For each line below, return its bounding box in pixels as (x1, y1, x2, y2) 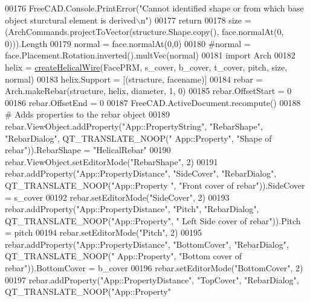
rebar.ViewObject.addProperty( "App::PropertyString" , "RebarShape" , (5, 119, 263, 132)
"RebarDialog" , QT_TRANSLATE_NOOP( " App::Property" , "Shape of (5, 131, 272, 144)
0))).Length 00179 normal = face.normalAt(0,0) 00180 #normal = (5, 37, 251, 49)
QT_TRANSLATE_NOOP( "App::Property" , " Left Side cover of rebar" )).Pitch (5, 214, 301, 227)
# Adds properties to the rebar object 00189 (5, 108, 170, 121)
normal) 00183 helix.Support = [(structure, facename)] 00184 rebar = (5, 72, 263, 85)
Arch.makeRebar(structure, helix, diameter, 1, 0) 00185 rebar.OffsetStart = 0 (5, 84, 292, 97)
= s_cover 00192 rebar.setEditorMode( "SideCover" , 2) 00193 (5, 190, 230, 203)
